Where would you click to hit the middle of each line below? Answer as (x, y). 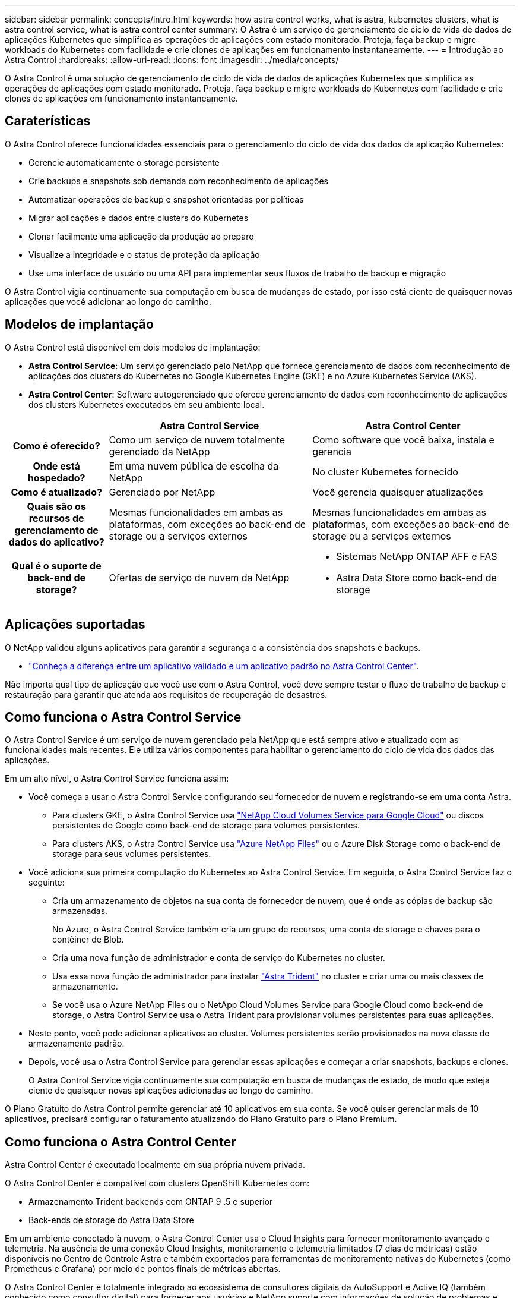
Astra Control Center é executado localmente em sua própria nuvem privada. (155, 1165)
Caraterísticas (48, 121)
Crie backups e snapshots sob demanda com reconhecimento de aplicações (178, 181)
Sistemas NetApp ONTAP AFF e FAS (417, 556)
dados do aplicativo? (56, 542)
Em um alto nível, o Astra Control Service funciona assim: (117, 779)
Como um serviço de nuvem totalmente (197, 440)
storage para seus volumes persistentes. (132, 854)
